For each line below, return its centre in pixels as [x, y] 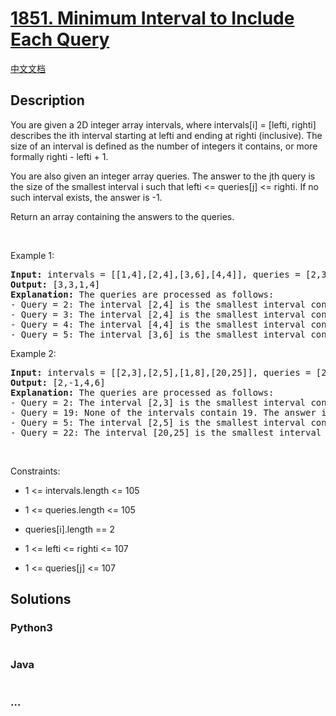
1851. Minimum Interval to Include [152, 18]
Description [47, 100]
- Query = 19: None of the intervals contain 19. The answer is [171, 412]
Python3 [31, 628]
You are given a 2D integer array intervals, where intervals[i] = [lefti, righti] [163, 124]
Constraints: [35, 471]
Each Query [60, 39]
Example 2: [33, 353]
